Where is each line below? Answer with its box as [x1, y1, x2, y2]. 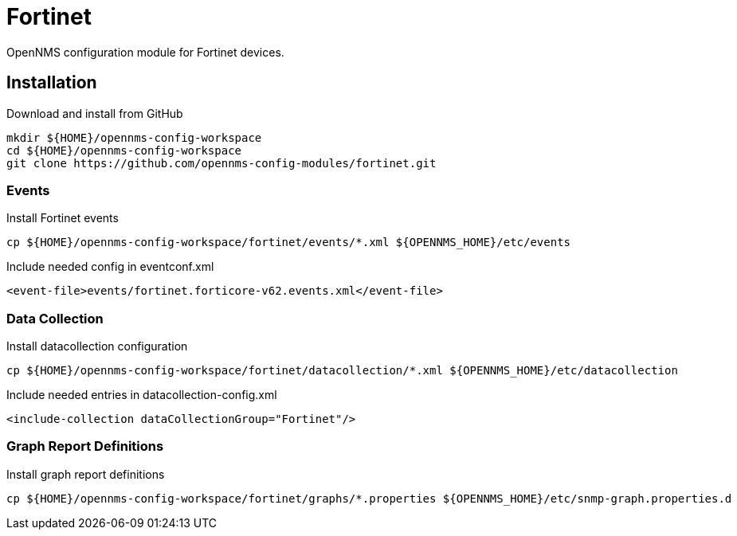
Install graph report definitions [6, 467, 165, 481]
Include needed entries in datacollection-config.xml [6, 388, 277, 402]
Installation [6, 72, 97, 93]
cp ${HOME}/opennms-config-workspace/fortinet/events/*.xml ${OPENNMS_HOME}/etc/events [6, 236, 571, 249]
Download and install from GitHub [6, 106, 183, 120]
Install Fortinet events [6, 211, 119, 225]
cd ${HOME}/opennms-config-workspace [6, 143, 242, 157]
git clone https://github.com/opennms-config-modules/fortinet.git [6, 156, 437, 170]
